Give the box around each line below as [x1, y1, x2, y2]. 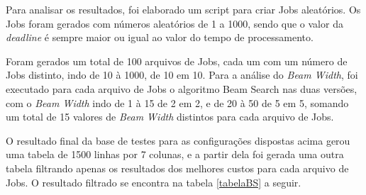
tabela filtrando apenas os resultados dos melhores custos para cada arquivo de [6, 160, 349, 175]
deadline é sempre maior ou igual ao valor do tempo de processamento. [6, 30, 314, 45]
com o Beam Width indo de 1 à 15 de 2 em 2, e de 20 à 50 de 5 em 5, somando [6, 95, 349, 110]
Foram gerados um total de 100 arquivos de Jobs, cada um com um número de [6, 53, 348, 68]
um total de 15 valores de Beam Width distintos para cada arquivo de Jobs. [6, 109, 334, 124]
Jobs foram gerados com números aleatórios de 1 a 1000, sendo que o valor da [6, 16, 343, 30]
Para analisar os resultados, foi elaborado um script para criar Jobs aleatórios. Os [6, 2, 361, 16]
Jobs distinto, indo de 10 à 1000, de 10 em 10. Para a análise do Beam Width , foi [6, 67, 358, 82]
